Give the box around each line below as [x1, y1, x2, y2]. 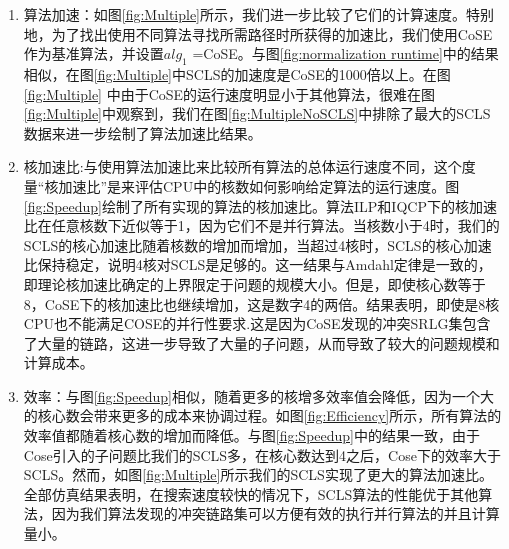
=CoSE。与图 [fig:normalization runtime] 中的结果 [192, 43, 499, 64]
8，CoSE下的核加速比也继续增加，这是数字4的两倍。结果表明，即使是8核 [23, 293, 500, 314]
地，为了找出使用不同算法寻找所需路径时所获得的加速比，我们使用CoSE [23, 23, 493, 44]
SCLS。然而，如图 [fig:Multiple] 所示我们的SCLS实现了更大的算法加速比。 [23, 464, 493, 485]
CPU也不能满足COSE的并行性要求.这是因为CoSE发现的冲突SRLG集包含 [23, 313, 491, 334]
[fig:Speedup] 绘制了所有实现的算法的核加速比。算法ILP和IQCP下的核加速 [23, 195, 497, 216]
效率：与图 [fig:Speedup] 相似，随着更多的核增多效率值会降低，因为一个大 [23, 385, 495, 406]
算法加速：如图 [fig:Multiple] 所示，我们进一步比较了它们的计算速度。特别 [23, 4, 495, 24]
